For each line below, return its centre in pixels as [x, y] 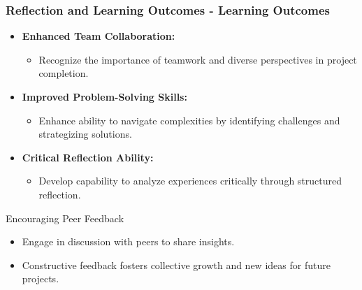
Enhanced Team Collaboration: [99, 36]
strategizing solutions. [85, 134]
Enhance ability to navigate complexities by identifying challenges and [189, 120]
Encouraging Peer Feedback [65, 218]
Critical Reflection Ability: [88, 157]
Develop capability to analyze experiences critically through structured [190, 181]
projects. [41, 278]
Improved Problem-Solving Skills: [104, 96]
